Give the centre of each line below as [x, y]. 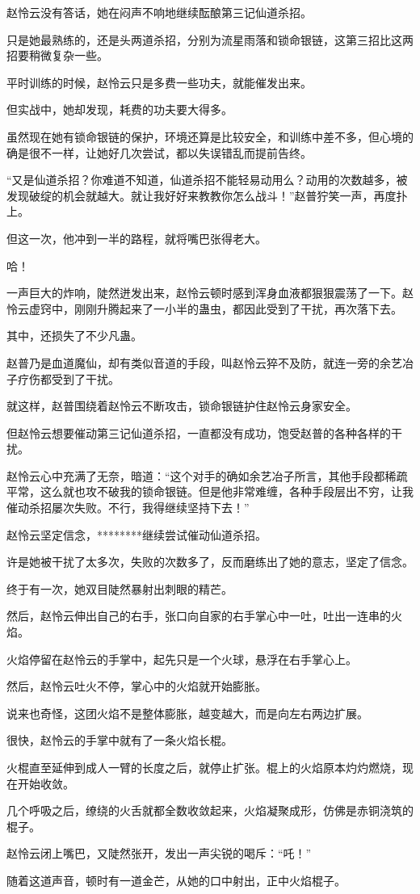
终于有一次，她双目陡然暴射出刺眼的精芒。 [120, 588]
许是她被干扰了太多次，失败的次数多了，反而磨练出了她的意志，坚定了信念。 [210, 562]
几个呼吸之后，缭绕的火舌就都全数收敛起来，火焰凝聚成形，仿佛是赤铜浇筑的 [210, 810]
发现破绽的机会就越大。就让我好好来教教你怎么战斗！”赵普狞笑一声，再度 [202, 195]
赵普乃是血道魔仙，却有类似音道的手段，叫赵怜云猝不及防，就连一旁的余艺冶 [210, 362]
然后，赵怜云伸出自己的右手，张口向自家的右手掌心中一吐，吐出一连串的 [199, 616]
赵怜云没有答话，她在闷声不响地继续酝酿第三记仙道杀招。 [159, 12]
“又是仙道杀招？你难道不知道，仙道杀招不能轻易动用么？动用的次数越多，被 [207, 180]
